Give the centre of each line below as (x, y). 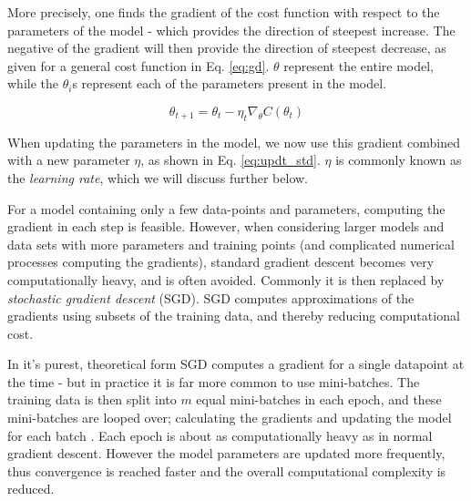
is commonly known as (399, 160)
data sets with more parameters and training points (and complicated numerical (231, 244)
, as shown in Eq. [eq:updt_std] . (230, 160)
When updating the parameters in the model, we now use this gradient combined (234, 142)
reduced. (31, 489)
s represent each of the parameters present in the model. (230, 83)
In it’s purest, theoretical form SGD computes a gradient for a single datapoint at (236, 364)
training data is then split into (92, 399)
